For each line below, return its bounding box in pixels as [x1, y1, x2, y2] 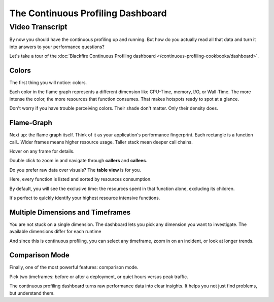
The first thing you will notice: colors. [9, 80, 87, 86]
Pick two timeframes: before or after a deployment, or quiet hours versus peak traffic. [9, 274, 188, 280]
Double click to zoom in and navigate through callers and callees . [9, 158, 147, 164]
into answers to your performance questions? [9, 44, 105, 50]
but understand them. [9, 290, 55, 296]
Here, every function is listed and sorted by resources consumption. [9, 176, 152, 182]
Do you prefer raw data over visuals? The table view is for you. [9, 167, 142, 173]
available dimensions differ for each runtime [9, 229, 101, 235]
